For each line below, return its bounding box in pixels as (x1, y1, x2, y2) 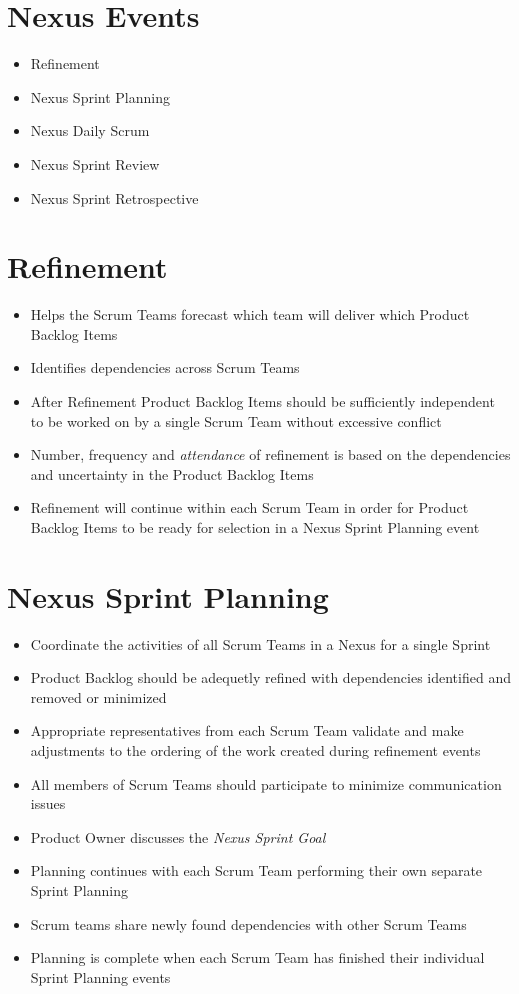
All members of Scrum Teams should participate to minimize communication (30, 773, 502, 794)
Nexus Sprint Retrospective (30, 187, 199, 208)
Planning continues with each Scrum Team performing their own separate (30, 860, 483, 881)
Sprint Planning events (30, 966, 171, 987)
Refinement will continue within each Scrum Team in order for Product (30, 497, 469, 518)
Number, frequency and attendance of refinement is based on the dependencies (30, 444, 511, 465)
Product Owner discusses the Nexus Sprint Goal (30, 826, 326, 847)
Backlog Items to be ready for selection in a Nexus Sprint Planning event (30, 516, 480, 537)
